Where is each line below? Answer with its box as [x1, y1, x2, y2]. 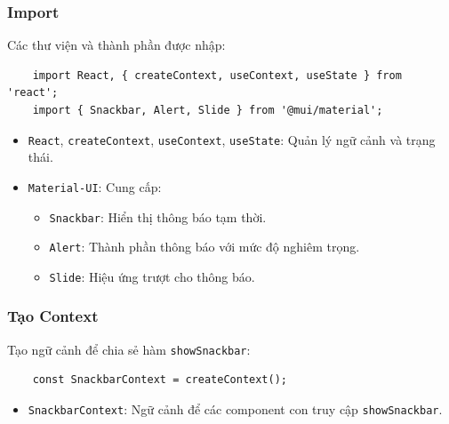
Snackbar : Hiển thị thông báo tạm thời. [49, 207, 267, 226]
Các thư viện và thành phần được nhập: [7, 36, 226, 54]
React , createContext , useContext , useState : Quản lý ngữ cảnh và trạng [28, 130, 436, 148]
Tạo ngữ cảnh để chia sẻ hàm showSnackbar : [7, 340, 251, 358]
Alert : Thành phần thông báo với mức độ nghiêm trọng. [49, 237, 360, 256]
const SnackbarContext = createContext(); [32, 373, 287, 387]
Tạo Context [7, 305, 99, 327]
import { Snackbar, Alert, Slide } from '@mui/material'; [32, 104, 383, 116]
